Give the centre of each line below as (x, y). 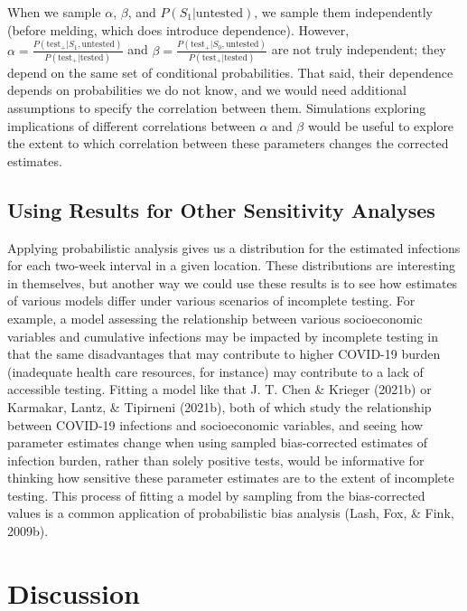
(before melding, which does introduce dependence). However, (178, 29)
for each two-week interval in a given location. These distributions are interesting (231, 265)
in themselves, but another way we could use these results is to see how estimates (233, 282)
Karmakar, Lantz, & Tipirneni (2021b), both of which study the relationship (219, 406)
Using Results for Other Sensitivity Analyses (221, 209)
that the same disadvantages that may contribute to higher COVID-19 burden (224, 354)
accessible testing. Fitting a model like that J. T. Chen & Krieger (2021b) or (219, 389)
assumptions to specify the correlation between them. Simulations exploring (217, 108)
